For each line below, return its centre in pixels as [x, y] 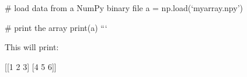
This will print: [32, 47]
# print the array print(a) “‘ [56, 27]
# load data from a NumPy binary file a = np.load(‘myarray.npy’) [124, 8]
